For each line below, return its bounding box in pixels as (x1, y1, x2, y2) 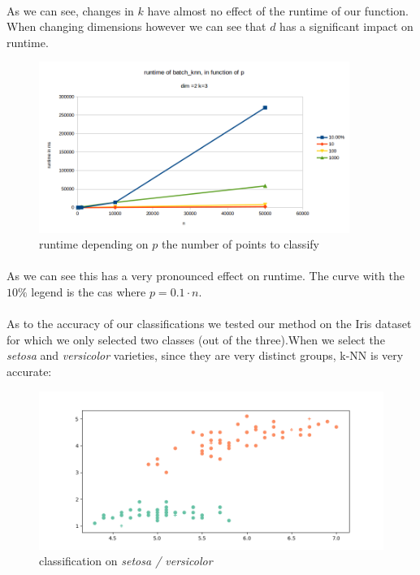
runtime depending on (39, 236, 149, 253)
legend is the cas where (31, 283, 146, 300)
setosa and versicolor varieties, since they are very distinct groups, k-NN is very (6, 347, 404, 364)
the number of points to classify (162, 236, 319, 253)
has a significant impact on (279, 18, 414, 35)
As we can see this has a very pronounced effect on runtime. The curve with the (6, 267, 405, 284)
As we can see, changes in (6, 2, 134, 19)
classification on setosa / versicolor (39, 552, 213, 569)
